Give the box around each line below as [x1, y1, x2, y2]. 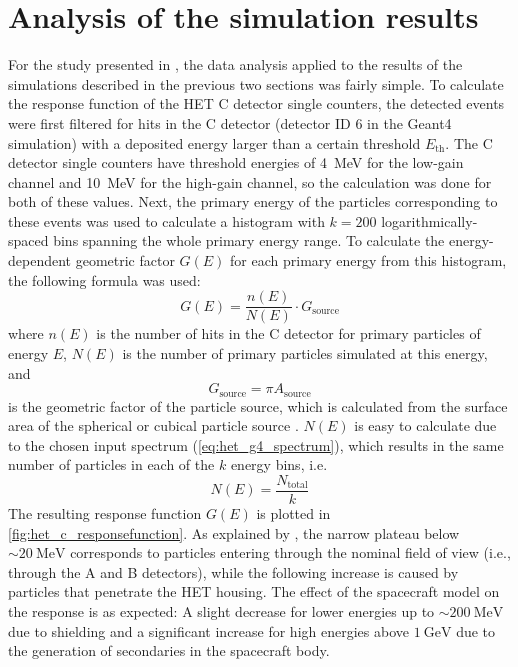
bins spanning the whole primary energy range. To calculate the [53, 230, 445, 251]
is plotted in [256, 502, 331, 523]
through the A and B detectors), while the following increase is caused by [8, 561, 459, 582]
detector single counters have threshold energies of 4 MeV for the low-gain [8, 152, 464, 173]
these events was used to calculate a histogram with [8, 210, 325, 231]
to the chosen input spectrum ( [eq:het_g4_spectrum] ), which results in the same [8, 434, 504, 455]
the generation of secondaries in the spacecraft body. [8, 640, 330, 661]
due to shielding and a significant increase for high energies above [8, 620, 409, 641]
